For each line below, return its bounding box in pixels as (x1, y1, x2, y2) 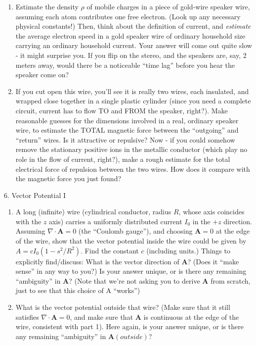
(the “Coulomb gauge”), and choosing (78, 226, 193, 236)
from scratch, (211, 275, 251, 286)
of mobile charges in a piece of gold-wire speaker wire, (86, 1, 250, 11)
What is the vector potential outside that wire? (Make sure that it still (15, 302, 230, 312)
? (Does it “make (187, 256, 239, 266)
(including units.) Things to (146, 245, 230, 255)
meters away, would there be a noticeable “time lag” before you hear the (15, 59, 235, 70)
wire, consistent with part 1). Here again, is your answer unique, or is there (15, 321, 244, 332)
